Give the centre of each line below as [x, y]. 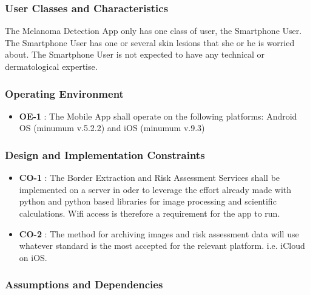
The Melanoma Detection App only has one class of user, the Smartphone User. [153, 31]
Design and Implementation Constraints [105, 154]
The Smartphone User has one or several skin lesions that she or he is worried [150, 42]
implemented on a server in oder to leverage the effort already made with [155, 189]
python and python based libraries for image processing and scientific [148, 201]
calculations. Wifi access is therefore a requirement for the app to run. [150, 213]
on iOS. [33, 257]
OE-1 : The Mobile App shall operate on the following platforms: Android [158, 116]
